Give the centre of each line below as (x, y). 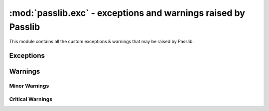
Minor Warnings (29, 86)
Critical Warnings (31, 99)
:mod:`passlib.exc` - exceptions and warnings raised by (127, 13)
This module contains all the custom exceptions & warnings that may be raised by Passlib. (102, 42)
